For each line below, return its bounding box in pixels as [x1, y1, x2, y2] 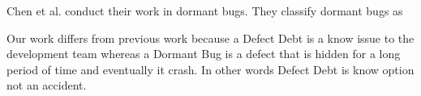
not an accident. [6, 77, 87, 94]
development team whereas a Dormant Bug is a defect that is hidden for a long [6, 45, 401, 62]
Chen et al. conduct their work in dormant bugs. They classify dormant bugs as [6, 2, 403, 19]
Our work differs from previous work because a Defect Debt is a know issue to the [6, 29, 415, 46]
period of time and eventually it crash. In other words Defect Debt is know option [6, 61, 415, 77]
